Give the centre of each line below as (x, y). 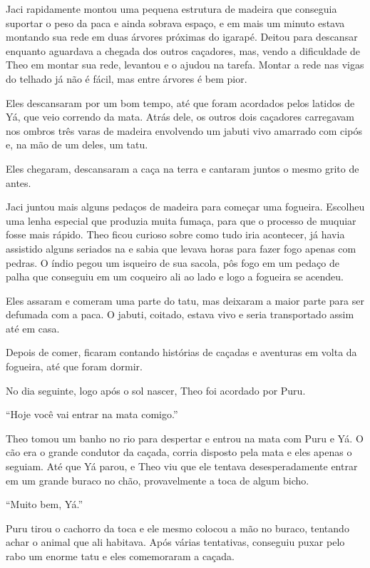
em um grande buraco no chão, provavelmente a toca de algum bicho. (158, 480)
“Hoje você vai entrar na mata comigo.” (92, 414)
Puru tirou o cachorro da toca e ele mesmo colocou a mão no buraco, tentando (178, 528)
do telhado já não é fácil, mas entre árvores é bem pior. (127, 78)
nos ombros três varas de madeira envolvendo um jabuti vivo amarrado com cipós (184, 130)
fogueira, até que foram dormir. (74, 366)
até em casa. (33, 328)
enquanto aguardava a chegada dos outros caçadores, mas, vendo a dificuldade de (183, 50)
